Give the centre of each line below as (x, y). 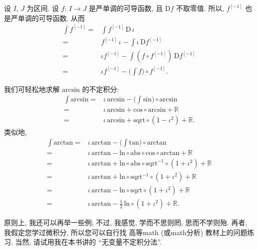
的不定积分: (101, 89)
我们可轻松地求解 (32, 89)
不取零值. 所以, (200, 8)
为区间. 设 (43, 8)
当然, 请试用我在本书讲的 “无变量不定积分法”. (88, 242)
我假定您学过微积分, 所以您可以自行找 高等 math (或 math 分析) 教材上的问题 (126, 232)
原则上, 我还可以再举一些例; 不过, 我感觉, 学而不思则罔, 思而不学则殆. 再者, (126, 222)
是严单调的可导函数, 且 (126, 8)
